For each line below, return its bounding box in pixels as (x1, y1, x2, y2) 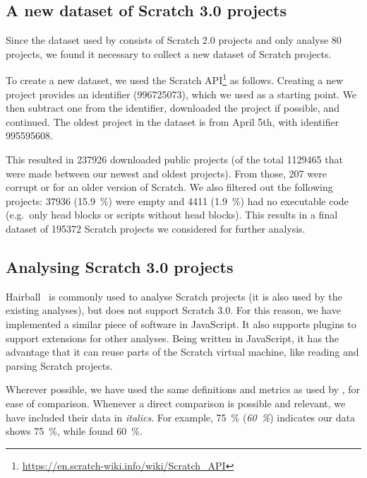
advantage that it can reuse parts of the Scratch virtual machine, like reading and (6, 344, 359, 359)
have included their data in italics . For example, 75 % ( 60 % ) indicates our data (6, 409, 355, 424)
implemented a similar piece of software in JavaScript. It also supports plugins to (6, 316, 356, 331)
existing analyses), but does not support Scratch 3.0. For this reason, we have (6, 303, 341, 317)
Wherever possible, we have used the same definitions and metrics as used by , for (6, 382, 360, 397)
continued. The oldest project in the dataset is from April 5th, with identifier (6, 114, 339, 129)
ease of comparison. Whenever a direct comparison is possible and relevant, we (6, 395, 346, 410)
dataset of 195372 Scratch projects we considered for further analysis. (6, 221, 306, 235)
